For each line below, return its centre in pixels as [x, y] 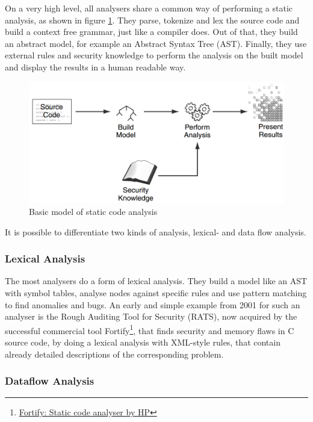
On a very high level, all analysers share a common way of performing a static [149, 8]
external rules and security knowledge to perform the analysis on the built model [154, 55]
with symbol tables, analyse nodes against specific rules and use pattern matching [156, 292]
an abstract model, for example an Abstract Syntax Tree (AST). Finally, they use [156, 43]
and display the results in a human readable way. [95, 67]
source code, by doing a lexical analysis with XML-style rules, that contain [143, 342]
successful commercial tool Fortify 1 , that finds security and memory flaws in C [150, 329]
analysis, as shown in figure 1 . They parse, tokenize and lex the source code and [152, 20]
